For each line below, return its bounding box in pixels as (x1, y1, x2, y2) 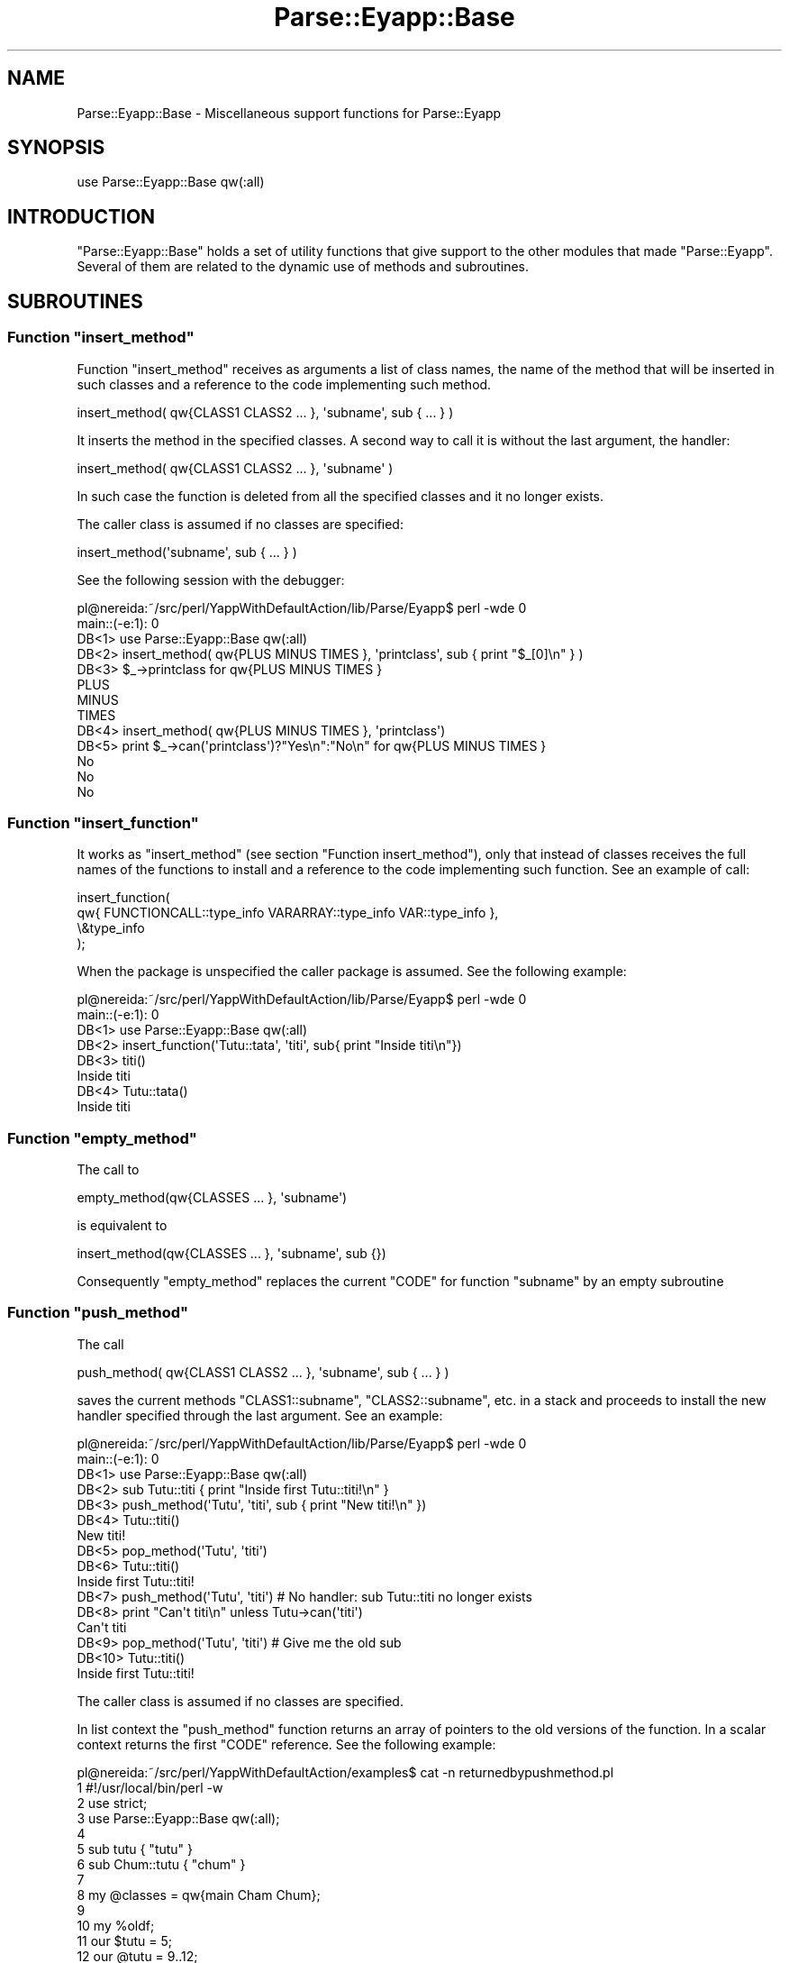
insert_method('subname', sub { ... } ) (77, 543, 297, 560)
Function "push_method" (7, 1303, 189, 1322)
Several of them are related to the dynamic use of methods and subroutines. (77, 259, 530, 275)
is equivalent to (77, 1218, 168, 1233)
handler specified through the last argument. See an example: (77, 1407, 443, 1423)
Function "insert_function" (7, 813, 199, 832)
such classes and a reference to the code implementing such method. (77, 376, 492, 392)
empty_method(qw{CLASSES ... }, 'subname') (77, 1190, 348, 1205)
